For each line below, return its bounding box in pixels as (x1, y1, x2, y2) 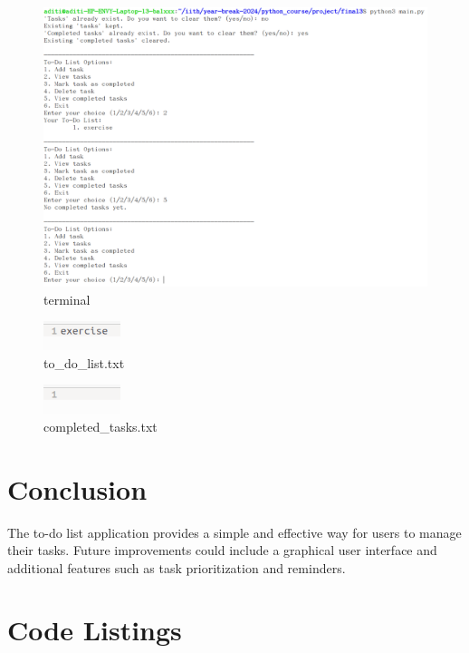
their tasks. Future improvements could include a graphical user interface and (7, 541, 437, 560)
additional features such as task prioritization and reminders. (7, 558, 346, 577)
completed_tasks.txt (43, 416, 158, 435)
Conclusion (7, 470, 148, 507)
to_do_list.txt (43, 353, 125, 372)
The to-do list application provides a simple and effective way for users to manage (7, 522, 462, 541)
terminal (43, 289, 91, 308)
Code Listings (7, 611, 182, 648)
